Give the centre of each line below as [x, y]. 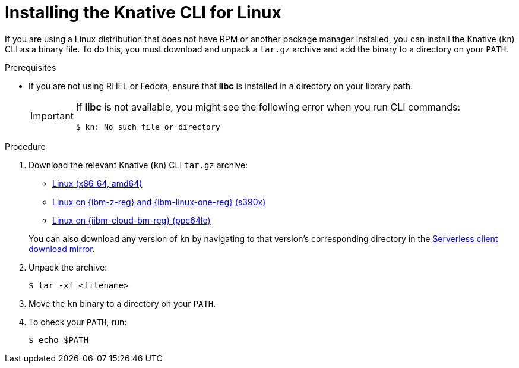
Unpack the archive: [68, 267]
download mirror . [62, 249]
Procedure [25, 146]
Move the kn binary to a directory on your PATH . [122, 303]
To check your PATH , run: [78, 322]
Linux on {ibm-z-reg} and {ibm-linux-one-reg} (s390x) [159, 202]
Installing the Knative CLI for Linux [143, 12]
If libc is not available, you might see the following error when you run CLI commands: [268, 107]
